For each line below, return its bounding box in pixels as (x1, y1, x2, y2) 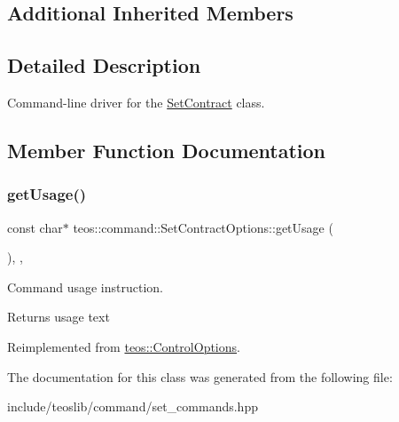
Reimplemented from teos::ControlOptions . (7, 337, 240, 355)
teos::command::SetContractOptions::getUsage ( (73, 218, 333, 236)
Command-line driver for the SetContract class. (7, 92, 265, 111)
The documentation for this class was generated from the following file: (7, 367, 393, 386)
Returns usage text (7, 307, 110, 326)
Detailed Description (7, 52, 201, 79)
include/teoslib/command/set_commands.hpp (7, 397, 258, 416)
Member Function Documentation (7, 136, 326, 163)
